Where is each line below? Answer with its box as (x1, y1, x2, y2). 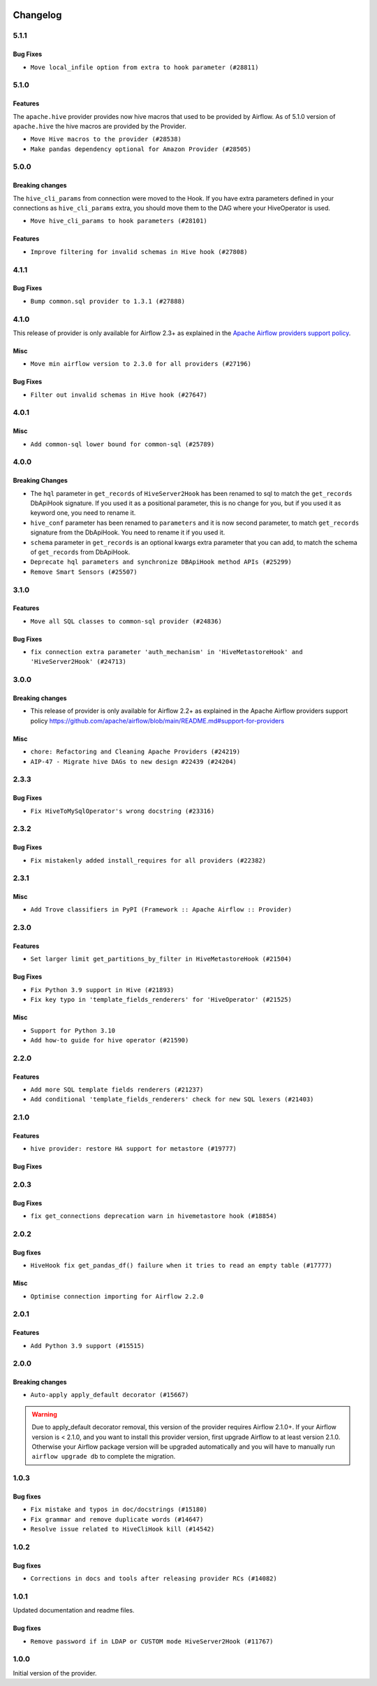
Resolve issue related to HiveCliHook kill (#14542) (30, 1525, 215, 1533)
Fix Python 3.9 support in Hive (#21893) (30, 986, 175, 993)
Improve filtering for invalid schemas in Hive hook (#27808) (30, 248, 248, 255)
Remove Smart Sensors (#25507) (30, 567, 138, 576)
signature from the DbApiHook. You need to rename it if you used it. (30, 528, 226, 537)
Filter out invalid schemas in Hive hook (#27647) (30, 390, 207, 399)
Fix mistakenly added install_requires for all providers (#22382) (30, 856, 267, 864)
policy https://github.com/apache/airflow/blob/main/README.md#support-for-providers (30, 716, 285, 725)
